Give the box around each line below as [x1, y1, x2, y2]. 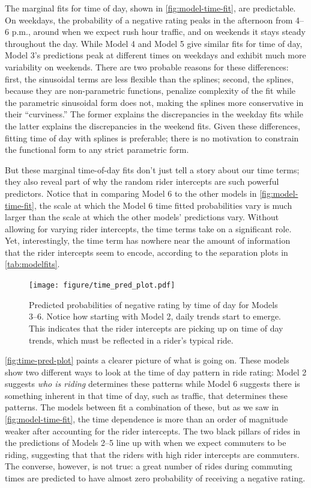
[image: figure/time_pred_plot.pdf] [29, 281, 175, 290]
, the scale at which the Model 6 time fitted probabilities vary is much [34, 199, 292, 211]
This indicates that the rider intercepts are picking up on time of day [29, 321, 283, 334]
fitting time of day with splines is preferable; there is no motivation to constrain [5, 131, 299, 144]
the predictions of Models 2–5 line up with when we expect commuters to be [5, 436, 286, 449]
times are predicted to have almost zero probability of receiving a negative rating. [5, 472, 306, 484]
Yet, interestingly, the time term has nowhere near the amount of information [5, 234, 291, 247]
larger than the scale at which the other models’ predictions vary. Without [5, 211, 279, 223]
